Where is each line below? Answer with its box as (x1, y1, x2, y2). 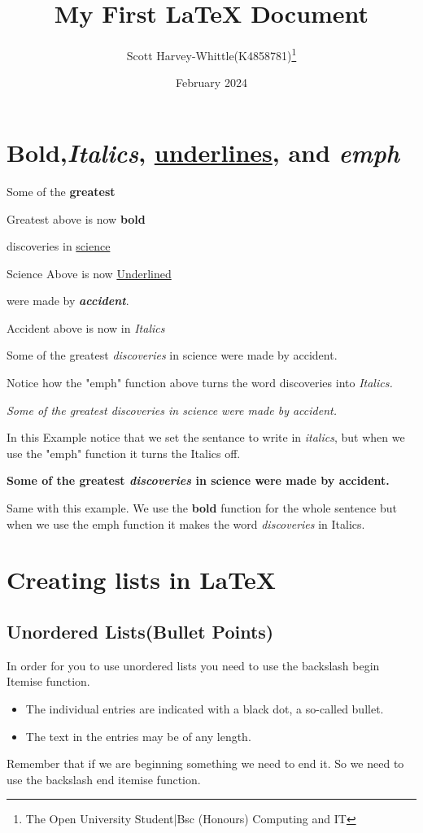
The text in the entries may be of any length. (25, 727, 251, 744)
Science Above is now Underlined (7, 264, 172, 281)
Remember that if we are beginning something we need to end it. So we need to (7, 755, 404, 772)
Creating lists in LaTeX (7, 563, 277, 596)
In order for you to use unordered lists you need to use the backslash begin (7, 656, 380, 674)
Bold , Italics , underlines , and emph (7, 135, 400, 169)
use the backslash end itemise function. (7, 770, 201, 787)
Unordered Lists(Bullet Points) (7, 618, 274, 643)
